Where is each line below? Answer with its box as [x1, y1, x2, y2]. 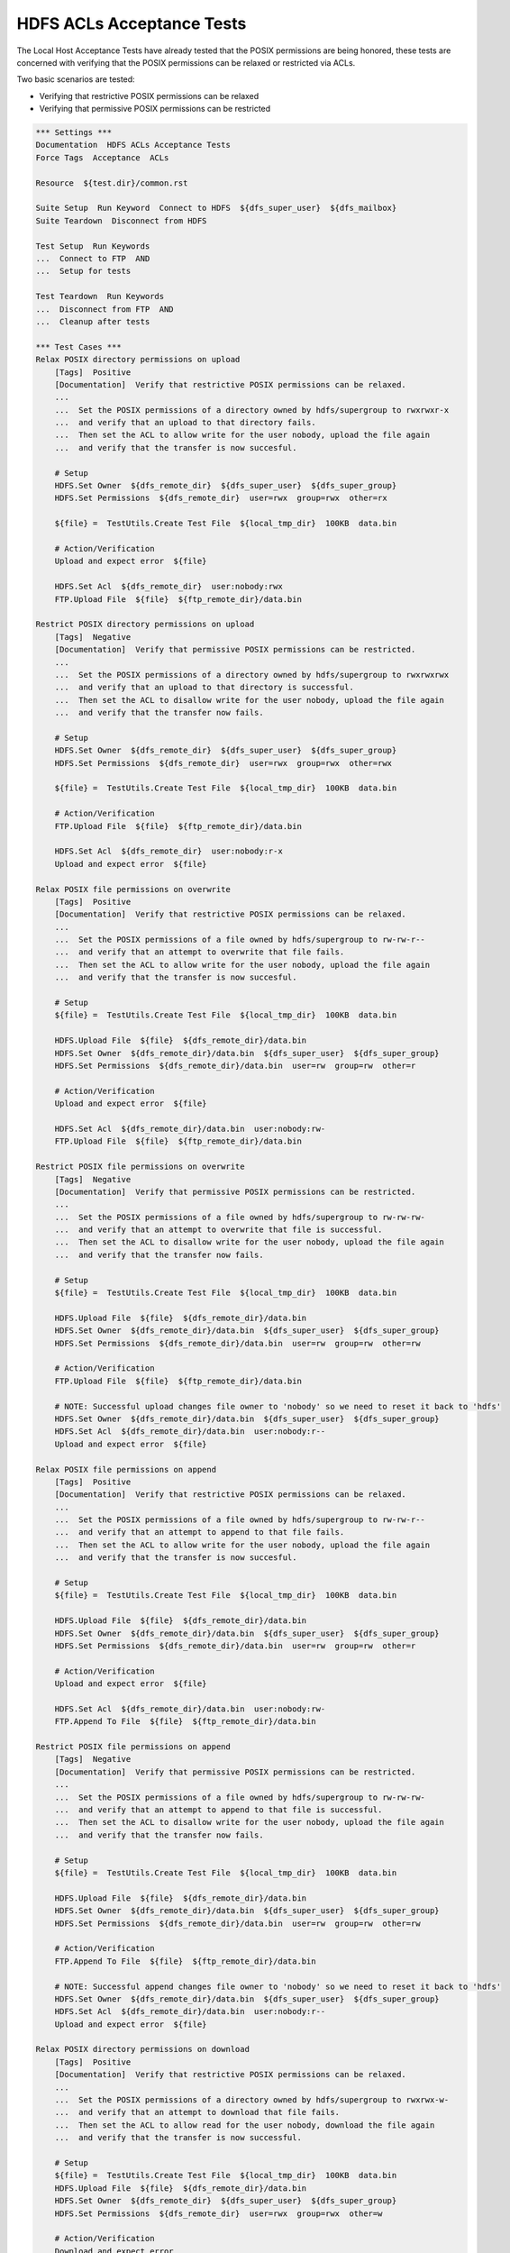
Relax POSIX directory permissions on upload [35, 354, 241, 365]
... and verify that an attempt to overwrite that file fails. [54, 947, 345, 957]
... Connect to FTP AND [35, 253, 150, 263]
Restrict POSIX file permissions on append [35, 1742, 232, 1752]
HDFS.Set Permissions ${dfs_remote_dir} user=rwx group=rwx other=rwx [54, 758, 392, 768]
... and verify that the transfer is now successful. [54, 2132, 302, 2143]
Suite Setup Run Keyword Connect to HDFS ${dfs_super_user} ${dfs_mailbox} [35, 203, 397, 214]
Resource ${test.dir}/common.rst [35, 178, 188, 188]
